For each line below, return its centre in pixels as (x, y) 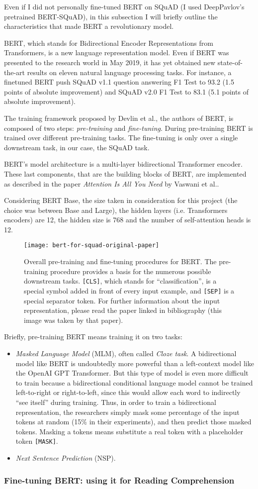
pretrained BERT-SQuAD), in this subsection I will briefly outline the (111, 16)
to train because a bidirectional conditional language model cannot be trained (134, 382)
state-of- (230, 62)
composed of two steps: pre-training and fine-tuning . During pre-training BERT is (129, 128)
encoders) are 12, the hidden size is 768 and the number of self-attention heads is (128, 220)
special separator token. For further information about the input (122, 300)
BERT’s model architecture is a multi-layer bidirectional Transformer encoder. (123, 164)
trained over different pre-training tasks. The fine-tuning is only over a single (121, 138)
